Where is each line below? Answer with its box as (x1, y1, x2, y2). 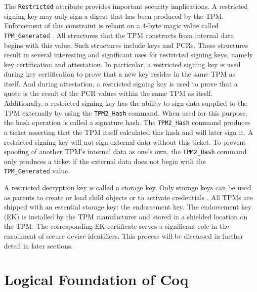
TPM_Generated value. (4, 166, 70, 176)
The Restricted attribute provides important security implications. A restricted (4, 1, 248, 11)
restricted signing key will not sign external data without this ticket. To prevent (4, 136, 246, 147)
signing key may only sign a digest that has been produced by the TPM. (4, 10, 224, 21)
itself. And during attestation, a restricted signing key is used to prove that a (4, 78, 238, 88)
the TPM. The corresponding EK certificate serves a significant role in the (4, 221, 229, 231)
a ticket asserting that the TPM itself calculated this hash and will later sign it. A (4, 126, 253, 137)
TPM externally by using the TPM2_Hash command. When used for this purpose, (4, 107, 248, 118)
